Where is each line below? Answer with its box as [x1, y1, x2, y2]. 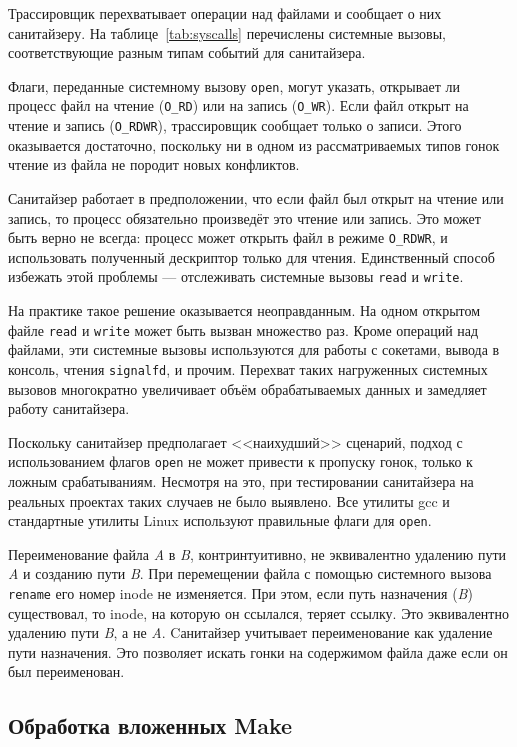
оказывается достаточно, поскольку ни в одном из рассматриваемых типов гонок [8, 134, 500, 155]
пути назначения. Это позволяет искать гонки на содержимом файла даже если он [8, 641, 508, 662]
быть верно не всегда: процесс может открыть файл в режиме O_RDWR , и [8, 227, 448, 248]
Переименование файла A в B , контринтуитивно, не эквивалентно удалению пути [8, 543, 507, 564]
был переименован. [8, 661, 125, 682]
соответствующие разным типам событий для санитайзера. [8, 42, 366, 63]
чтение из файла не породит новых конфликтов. [8, 154, 300, 175]
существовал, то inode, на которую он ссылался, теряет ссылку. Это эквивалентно [8, 602, 509, 623]
